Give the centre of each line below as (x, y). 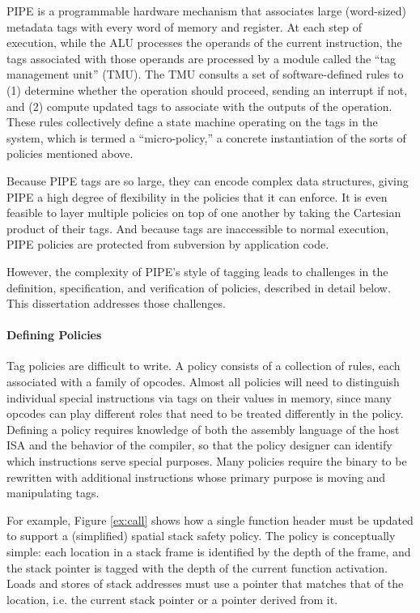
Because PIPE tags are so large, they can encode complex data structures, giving (208, 180)
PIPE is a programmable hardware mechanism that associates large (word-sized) (206, 11)
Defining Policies (54, 335)
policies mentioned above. (70, 153)
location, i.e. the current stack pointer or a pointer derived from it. (172, 599)
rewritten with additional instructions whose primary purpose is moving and (196, 477)
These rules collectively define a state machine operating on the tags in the (192, 122)
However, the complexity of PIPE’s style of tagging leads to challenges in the (197, 271)
